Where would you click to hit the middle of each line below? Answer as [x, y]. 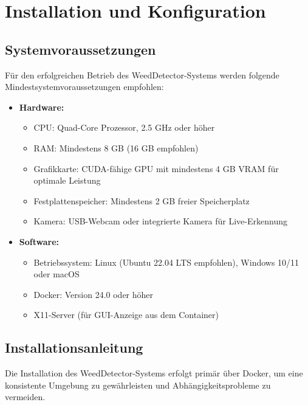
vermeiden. [25, 397]
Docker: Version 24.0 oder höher [94, 294]
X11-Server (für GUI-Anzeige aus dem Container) [126, 315]
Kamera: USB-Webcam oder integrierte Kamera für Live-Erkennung [160, 221]
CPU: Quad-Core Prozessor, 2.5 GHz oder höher [124, 127]
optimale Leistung [67, 180]
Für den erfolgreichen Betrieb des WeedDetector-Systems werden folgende [142, 74]
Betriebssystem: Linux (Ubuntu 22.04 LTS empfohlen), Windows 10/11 [166, 262]
